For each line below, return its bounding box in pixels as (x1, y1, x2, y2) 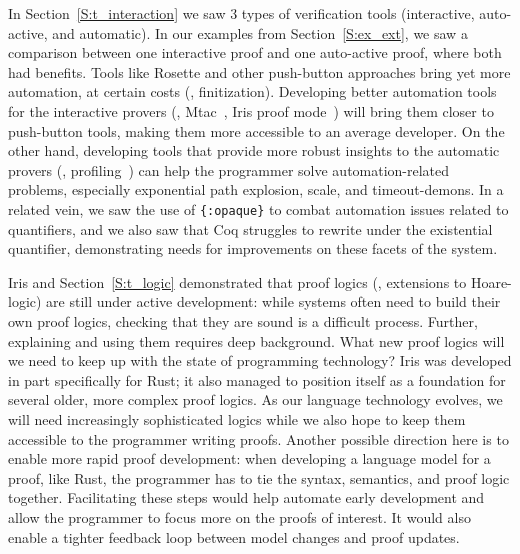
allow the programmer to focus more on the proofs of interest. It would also (8, 506, 471, 527)
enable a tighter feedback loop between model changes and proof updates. (8, 526, 460, 547)
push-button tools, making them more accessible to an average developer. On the (8, 120, 505, 141)
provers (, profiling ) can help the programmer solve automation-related (8, 159, 450, 180)
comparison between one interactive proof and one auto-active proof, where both (8, 42, 502, 63)
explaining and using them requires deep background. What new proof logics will (8, 330, 505, 351)
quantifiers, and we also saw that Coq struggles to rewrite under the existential (8, 218, 493, 239)
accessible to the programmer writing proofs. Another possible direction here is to (8, 428, 509, 449)
